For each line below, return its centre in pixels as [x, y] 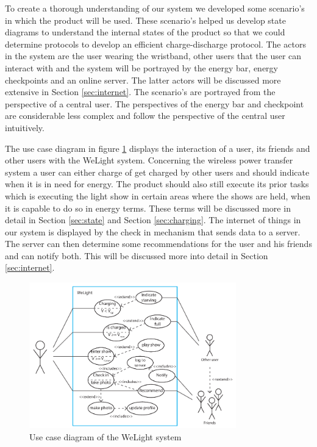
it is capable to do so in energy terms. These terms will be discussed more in [148, 208]
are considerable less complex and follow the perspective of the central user [145, 116]
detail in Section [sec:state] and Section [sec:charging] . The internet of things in [153, 220]
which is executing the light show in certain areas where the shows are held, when [158, 195]
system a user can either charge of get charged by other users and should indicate [157, 172]
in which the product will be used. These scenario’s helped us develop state [145, 20]
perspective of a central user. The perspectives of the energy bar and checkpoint [155, 103]
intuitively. [25, 127]
